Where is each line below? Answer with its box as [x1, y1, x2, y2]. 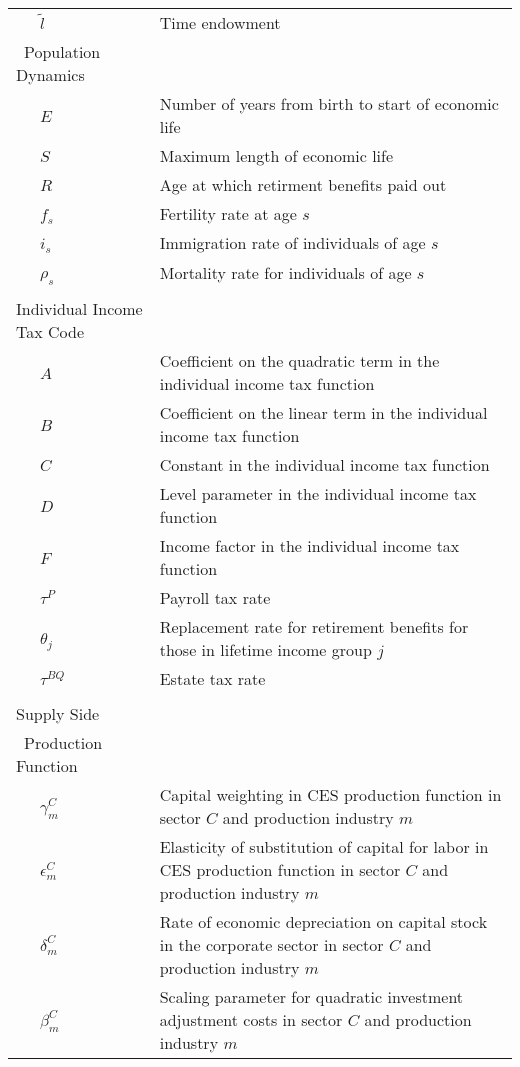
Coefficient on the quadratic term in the [159, 349, 440, 373]
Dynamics [16, 63, 85, 86]
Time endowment [159, 11, 281, 34]
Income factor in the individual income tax [159, 534, 460, 558]
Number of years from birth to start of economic [159, 92, 499, 115]
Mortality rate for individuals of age [159, 261, 412, 285]
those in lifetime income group [159, 638, 372, 662]
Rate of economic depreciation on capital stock [159, 910, 488, 934]
